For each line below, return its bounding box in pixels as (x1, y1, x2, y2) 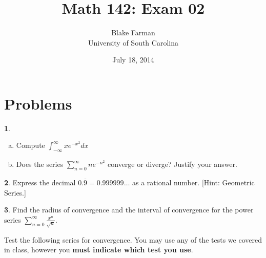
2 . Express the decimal (4, 177, 76, 188)
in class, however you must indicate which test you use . (4, 244, 193, 255)
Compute (16, 140, 45, 150)
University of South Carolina (88, 37, 178, 48)
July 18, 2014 (112, 54, 154, 65)
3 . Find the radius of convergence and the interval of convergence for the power (4, 204, 254, 215)
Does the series (16, 159, 64, 169)
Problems (4, 93, 72, 114)
